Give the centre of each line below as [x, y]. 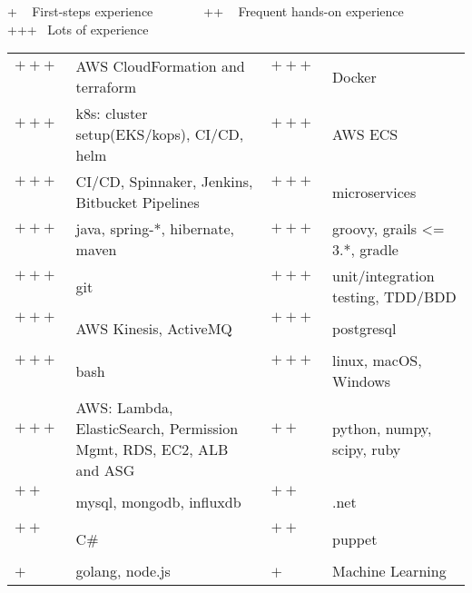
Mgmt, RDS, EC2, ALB [152, 450]
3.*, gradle [365, 250]
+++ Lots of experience [78, 29]
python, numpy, [382, 429]
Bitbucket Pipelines [138, 203]
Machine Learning [389, 571]
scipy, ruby [367, 450]
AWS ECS [365, 134]
